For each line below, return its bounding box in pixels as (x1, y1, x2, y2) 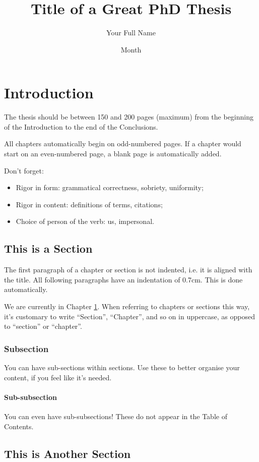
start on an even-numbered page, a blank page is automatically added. (4, 148, 222, 159)
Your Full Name (106, 27, 156, 38)
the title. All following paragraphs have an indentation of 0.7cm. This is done (4, 274, 243, 284)
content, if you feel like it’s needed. (4, 372, 112, 382)
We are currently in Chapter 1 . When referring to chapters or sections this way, (4, 301, 250, 311)
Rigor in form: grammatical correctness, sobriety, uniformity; (16, 182, 204, 193)
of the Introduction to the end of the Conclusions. (4, 121, 158, 132)
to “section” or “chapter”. (4, 321, 82, 331)
